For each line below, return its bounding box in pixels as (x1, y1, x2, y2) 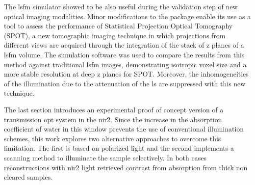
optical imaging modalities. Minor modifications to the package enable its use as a (4, 11, 251, 21)
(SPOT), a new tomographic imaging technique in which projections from (4, 30, 226, 40)
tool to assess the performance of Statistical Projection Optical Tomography (4, 21, 233, 31)
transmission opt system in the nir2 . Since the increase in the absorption (4, 114, 222, 124)
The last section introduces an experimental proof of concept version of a (4, 104, 224, 114)
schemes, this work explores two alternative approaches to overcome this (4, 133, 221, 143)
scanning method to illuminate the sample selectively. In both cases (4, 152, 206, 162)
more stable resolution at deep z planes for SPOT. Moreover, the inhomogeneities (4, 69, 249, 79)
